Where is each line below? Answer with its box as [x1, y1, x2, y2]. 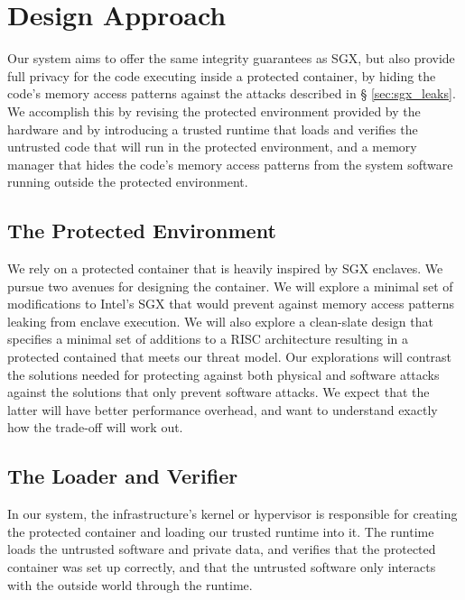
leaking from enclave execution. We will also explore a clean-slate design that [7, 311, 433, 330]
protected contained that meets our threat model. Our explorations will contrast [7, 347, 452, 366]
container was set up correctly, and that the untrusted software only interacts [7, 558, 436, 576]
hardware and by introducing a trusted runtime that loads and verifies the [7, 119, 418, 138]
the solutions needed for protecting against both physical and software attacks [7, 365, 440, 383]
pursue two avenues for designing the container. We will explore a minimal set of [7, 276, 453, 295]
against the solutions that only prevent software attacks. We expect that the [7, 383, 430, 402]
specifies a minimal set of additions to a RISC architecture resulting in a [7, 329, 409, 348]
